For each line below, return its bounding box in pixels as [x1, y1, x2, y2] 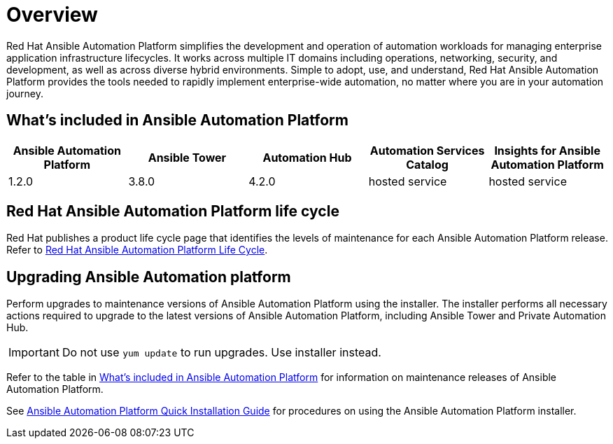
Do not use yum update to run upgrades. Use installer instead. [62, 345, 381, 360]
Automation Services [369, 143, 485, 158]
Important [8, 345, 59, 360]
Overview [6, 3, 98, 27]
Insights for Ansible [494, 143, 600, 158]
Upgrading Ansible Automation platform [6, 268, 291, 286]
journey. [6, 87, 43, 99]
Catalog [406, 157, 449, 172]
